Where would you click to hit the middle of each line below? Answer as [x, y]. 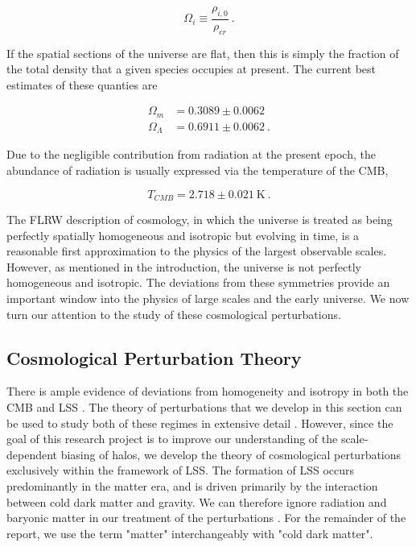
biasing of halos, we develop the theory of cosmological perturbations [231, 454]
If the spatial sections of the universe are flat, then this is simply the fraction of [203, 53]
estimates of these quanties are [82, 84]
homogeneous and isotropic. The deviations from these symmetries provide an [198, 282]
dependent [32, 454]
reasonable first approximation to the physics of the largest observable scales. [197, 251]
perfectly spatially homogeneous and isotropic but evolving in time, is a [183, 235]
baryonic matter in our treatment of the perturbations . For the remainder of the [206, 518]
